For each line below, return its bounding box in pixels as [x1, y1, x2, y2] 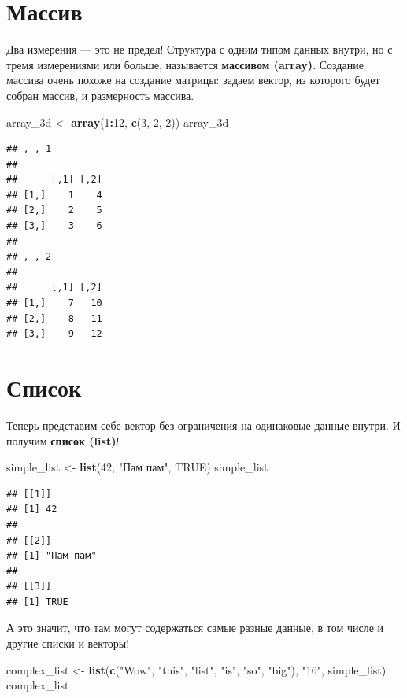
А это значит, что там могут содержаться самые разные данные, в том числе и [6, 619, 384, 636]
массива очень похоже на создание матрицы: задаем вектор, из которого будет [6, 72, 380, 88]
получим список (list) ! [6, 432, 120, 449]
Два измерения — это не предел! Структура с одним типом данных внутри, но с [6, 41, 393, 57]
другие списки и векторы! [6, 635, 130, 652]
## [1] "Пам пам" [6, 550, 97, 562]
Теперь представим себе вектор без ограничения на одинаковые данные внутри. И [6, 416, 401, 433]
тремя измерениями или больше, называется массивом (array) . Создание [6, 56, 364, 72]
